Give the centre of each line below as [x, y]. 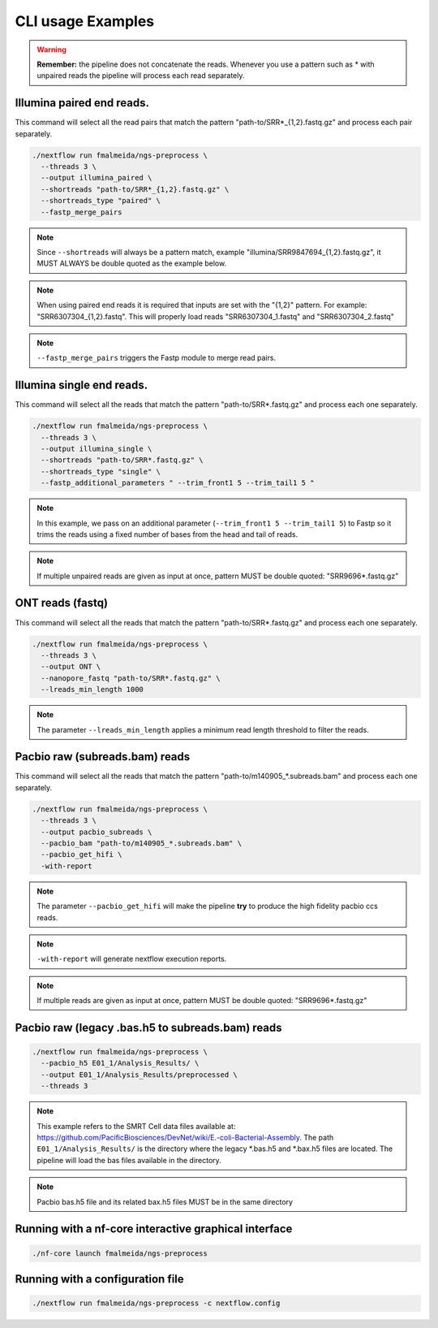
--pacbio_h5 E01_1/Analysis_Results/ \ [120, 1063]
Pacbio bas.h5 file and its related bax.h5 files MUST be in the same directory [165, 1201]
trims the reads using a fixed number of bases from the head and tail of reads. [167, 534]
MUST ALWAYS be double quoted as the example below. [132, 263]
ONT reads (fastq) [62, 603]
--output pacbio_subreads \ [97, 832]
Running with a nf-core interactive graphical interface [154, 1229]
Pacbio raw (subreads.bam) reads [103, 757]
